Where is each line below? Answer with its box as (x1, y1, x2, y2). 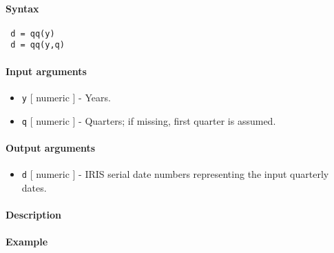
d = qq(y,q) (10, 40, 65, 50)
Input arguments (6, 63, 87, 78)
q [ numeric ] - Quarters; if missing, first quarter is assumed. (21, 113, 276, 128)
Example (6, 234, 48, 249)
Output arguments (6, 140, 96, 154)
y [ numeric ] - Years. (21, 90, 111, 104)
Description (6, 207, 62, 221)
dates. (21, 180, 47, 194)
